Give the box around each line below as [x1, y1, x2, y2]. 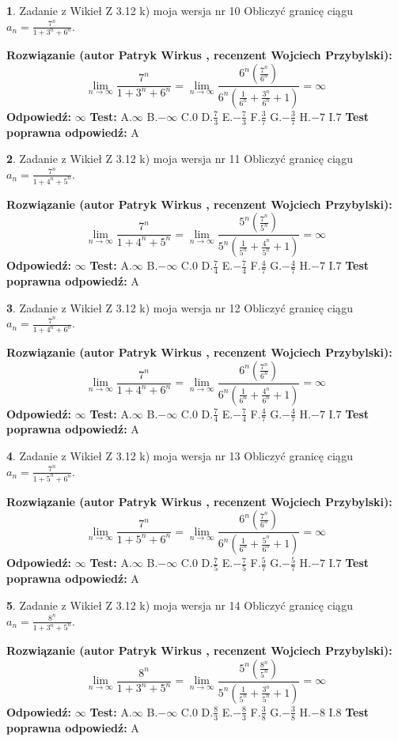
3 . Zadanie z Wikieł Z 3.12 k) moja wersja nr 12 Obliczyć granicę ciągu [6, 299, 353, 316]
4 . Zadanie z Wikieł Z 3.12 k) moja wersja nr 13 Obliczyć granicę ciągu [6, 448, 353, 464]
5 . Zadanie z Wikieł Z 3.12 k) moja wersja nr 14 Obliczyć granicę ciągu [6, 596, 353, 613]
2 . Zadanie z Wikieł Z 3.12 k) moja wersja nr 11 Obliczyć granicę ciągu [6, 150, 353, 167]
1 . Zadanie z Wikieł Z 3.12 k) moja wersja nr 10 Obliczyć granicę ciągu [6, 2, 353, 18]
